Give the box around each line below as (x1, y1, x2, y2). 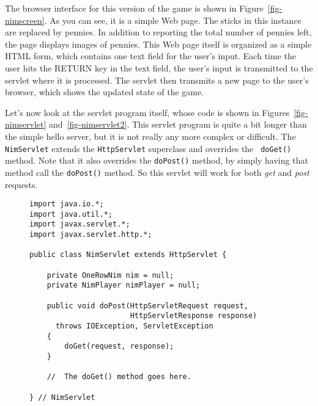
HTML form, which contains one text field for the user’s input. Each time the (5, 49, 296, 62)
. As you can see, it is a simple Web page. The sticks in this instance (44, 13, 301, 26)
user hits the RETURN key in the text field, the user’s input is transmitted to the (5, 61, 313, 74)
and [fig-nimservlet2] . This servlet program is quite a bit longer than (49, 118, 307, 131)
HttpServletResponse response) (130, 311, 257, 321)
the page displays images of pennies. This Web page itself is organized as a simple (5, 37, 312, 50)
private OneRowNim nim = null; (46, 270, 174, 280)
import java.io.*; (29, 200, 104, 209)
